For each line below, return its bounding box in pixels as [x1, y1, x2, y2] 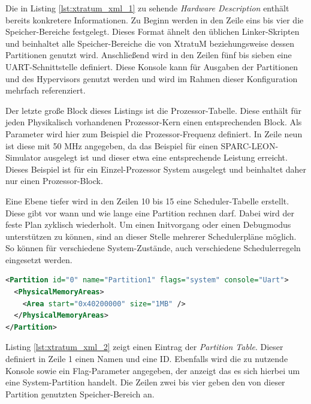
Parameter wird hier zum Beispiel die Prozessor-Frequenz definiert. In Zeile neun [5, 127, 303, 140]
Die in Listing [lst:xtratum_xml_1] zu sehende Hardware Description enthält [5, 2, 289, 14]
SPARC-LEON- [221, 139, 279, 152]
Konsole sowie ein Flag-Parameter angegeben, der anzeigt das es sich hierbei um [5, 364, 300, 376]
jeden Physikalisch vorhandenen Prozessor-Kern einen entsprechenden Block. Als [5, 116, 302, 128]
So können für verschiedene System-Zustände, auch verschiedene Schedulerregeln [5, 242, 301, 254]
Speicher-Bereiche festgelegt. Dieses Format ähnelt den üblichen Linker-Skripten [5, 25, 300, 38]
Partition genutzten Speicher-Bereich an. [5, 387, 155, 400]
